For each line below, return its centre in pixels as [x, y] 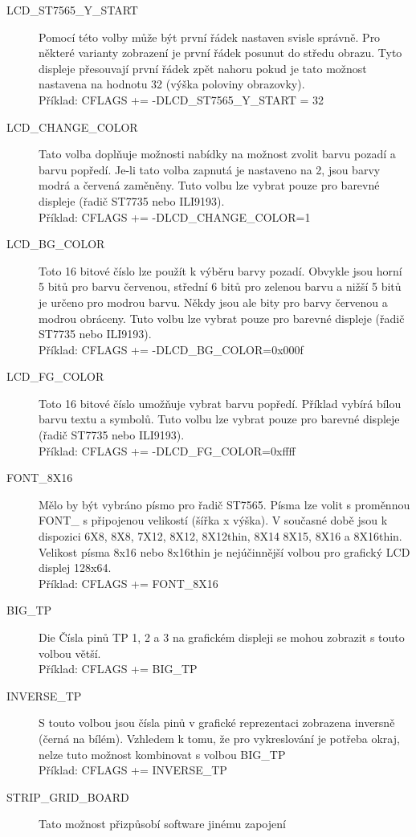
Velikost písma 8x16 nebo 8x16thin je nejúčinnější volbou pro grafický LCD [224, 551]
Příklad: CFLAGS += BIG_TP [118, 669]
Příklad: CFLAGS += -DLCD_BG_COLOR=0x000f [171, 349]
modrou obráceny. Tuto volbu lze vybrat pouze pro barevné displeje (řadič [222, 318]
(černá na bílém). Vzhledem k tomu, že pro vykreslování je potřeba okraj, [219, 738]
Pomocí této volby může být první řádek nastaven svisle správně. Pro [210, 37]
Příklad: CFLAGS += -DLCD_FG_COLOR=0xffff [167, 450]
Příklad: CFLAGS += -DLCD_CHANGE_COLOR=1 [175, 216]
